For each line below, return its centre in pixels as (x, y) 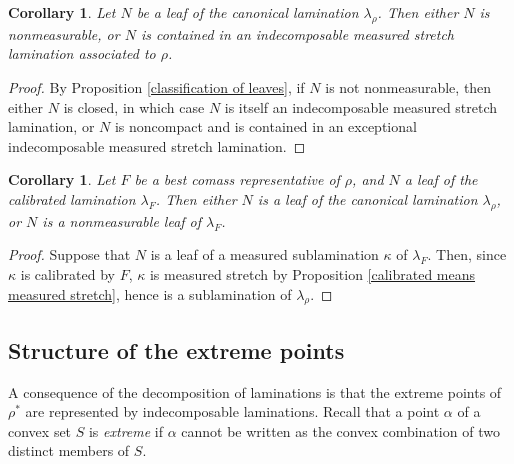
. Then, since (467, 254)
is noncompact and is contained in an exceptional (265, 126)
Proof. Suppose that (69, 254)
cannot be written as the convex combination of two (340, 430)
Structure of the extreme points (176, 349)
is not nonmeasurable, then (408, 86)
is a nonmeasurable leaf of (122, 220)
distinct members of (69, 450)
